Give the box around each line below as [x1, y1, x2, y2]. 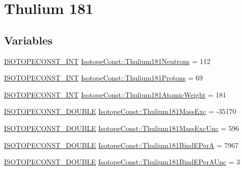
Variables [4, 32, 53, 47]
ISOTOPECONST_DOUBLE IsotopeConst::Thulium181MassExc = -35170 [4, 106, 236, 116]
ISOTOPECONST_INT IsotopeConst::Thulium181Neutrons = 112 [4, 55, 210, 66]
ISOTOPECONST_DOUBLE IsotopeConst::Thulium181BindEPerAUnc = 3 [4, 156, 240, 167]
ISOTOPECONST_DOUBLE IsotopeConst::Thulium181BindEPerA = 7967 [4, 139, 238, 150]
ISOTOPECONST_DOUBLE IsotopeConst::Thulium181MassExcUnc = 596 [4, 122, 239, 133]
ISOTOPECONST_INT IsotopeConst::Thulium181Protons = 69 [4, 72, 203, 83]
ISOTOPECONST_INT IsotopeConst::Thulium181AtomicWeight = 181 [4, 89, 226, 99]
